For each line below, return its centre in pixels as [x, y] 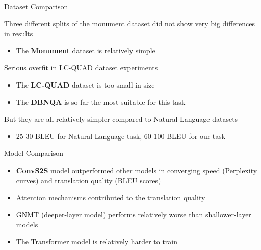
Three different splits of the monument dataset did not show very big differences [130, 23]
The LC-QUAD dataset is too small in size [85, 84]
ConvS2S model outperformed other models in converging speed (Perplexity [137, 170]
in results [19, 33]
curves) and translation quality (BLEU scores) [88, 180]
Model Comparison [34, 153]
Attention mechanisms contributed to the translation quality [111, 197]
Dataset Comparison [36, 6]
